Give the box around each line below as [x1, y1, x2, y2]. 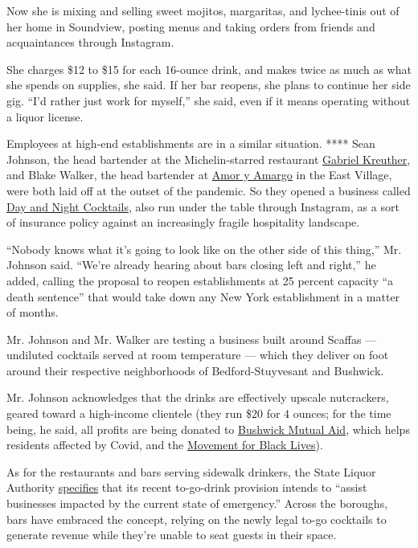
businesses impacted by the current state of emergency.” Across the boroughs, [6, 495, 388, 512]
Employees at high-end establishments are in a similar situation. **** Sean [6, 135, 375, 152]
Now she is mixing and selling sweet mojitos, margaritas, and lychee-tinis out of [6, 2, 400, 18]
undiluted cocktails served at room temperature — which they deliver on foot [6, 346, 389, 363]
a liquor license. [6, 108, 84, 125]
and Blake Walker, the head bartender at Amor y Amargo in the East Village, [6, 166, 392, 183]
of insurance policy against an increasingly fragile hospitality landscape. [6, 214, 360, 231]
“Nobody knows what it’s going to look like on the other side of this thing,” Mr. [6, 240, 402, 257]
